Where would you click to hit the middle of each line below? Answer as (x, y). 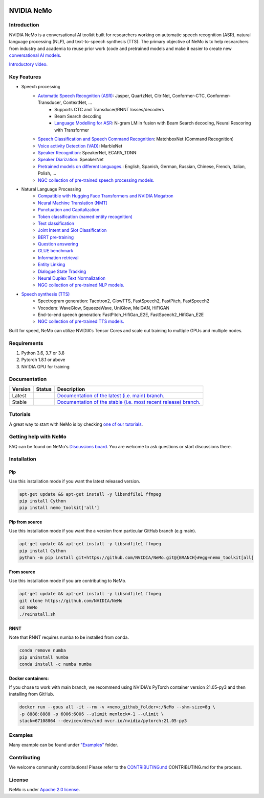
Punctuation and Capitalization (69, 210)
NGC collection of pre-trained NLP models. (81, 285)
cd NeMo (28, 607)
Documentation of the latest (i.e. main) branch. (111, 395)
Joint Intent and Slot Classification (72, 230)
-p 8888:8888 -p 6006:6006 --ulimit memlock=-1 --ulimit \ (91, 714)
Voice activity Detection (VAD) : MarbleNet (80, 146)
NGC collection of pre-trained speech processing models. (96, 180)
